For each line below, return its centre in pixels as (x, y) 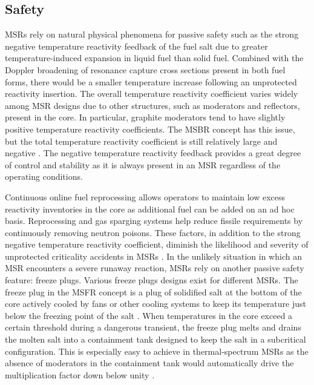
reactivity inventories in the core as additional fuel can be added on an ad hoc (150, 209)
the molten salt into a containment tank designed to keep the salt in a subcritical (155, 339)
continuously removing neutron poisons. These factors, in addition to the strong (153, 232)
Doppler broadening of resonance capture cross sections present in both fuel (145, 69)
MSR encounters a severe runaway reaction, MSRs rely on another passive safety (155, 268)
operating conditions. (44, 176)
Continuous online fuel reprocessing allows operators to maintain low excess (145, 196)
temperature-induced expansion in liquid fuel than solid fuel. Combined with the (154, 58)
